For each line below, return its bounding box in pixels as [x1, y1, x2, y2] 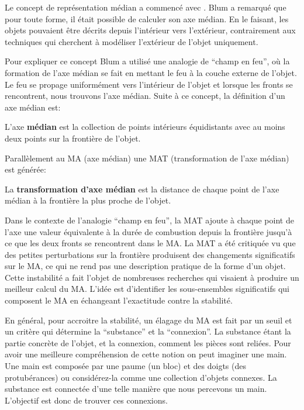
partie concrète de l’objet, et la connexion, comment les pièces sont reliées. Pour [5, 336, 291, 349]
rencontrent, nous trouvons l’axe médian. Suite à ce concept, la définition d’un [5, 89, 285, 102]
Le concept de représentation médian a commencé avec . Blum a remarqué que [5, 1, 286, 13]
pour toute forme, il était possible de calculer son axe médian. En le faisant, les [5, 12, 289, 25]
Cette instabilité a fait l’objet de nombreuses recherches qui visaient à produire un [5, 271, 299, 283]
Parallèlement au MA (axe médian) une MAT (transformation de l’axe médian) [5, 151, 289, 164]
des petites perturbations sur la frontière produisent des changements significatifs [5, 248, 295, 260]
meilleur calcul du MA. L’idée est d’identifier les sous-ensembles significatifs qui [5, 282, 289, 295]
